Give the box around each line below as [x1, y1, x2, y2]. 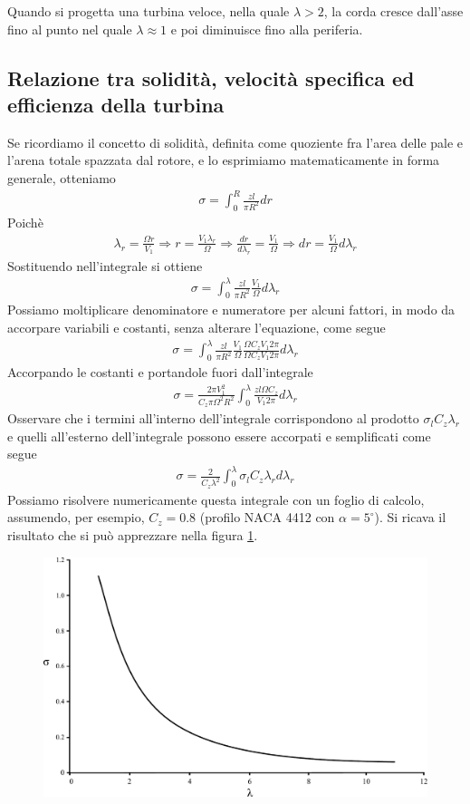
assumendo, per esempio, [7, 508, 145, 527]
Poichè [7, 212, 43, 231]
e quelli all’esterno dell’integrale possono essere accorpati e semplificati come [7, 426, 431, 445]
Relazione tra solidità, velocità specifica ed [7, 63, 415, 92]
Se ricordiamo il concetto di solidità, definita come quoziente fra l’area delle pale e [7, 132, 464, 151]
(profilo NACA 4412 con [199, 508, 335, 527]
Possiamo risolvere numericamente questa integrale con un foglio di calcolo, [7, 489, 425, 509]
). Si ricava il [374, 508, 446, 527]
